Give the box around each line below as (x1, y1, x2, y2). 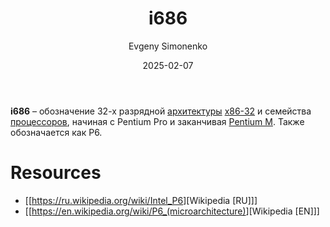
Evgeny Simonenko (128, 40, 208, 52)
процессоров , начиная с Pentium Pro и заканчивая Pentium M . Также (10, 115, 305, 127)
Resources (10, 162, 102, 184)
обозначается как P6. (10, 126, 103, 138)
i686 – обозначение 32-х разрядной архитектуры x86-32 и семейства (10, 105, 312, 117)
